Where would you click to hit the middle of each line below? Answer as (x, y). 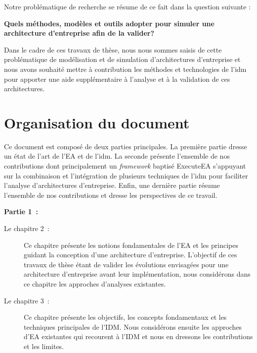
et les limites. (44, 346)
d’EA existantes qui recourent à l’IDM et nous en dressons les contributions (138, 336)
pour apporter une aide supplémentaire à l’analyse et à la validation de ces (117, 79)
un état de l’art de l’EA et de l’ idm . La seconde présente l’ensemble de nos (117, 156)
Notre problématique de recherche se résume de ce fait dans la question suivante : (128, 6)
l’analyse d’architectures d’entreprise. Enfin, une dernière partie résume (112, 185)
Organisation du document (97, 122)
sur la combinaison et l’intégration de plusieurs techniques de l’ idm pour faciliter (126, 175)
